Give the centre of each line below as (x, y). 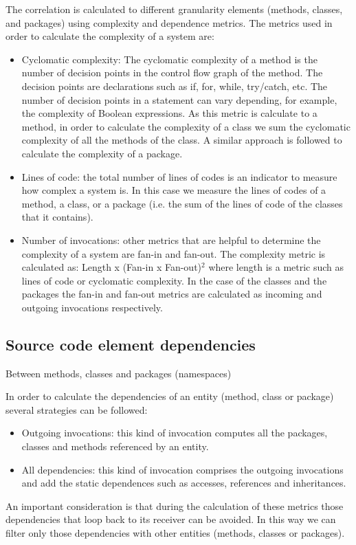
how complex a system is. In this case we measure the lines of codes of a (174, 190)
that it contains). (57, 217)
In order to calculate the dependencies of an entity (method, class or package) (170, 396)
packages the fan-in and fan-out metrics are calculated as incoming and (172, 294)
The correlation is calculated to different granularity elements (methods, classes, (174, 9)
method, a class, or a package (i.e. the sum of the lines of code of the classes (182, 203)
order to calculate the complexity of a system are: (110, 36)
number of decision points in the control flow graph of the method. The (172, 73)
